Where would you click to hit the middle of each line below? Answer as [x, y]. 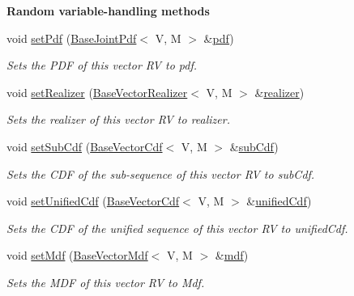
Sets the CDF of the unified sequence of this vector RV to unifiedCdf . [177, 228]
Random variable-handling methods [108, 11]
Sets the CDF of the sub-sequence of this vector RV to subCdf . [161, 173]
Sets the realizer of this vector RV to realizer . [118, 119]
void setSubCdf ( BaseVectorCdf [85, 146]
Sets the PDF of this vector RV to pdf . [102, 65]
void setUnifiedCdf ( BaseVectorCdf [93, 201]
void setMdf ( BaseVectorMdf [77, 255]
